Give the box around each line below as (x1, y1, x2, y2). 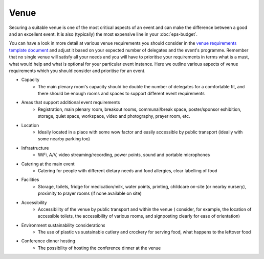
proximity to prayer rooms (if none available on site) (38, 190, 142, 196)
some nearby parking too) (38, 136, 90, 142)
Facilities (21, 177, 39, 182)
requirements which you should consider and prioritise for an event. (9, 68, 146, 74)
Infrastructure (21, 145, 49, 151)
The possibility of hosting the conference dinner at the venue (38, 245, 161, 251)
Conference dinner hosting (21, 238, 76, 244)
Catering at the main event (21, 161, 75, 167)
